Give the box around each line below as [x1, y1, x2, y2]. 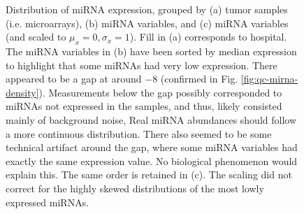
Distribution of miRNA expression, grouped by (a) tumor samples [6, 2, 288, 16]
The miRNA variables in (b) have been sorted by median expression [6, 43, 297, 58]
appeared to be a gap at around [6, 71, 142, 86]
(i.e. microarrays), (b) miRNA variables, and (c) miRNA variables [6, 15, 289, 30]
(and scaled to [6, 29, 66, 44]
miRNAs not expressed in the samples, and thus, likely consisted [6, 99, 282, 113]
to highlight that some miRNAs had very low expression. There [6, 57, 277, 72]
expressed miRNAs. [6, 194, 89, 209]
